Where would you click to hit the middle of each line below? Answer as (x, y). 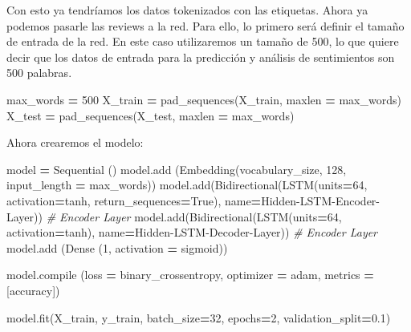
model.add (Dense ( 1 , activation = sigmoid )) (117, 247)
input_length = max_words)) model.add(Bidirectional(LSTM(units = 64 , (187, 185)
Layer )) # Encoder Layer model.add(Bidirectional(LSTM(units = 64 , (174, 216)
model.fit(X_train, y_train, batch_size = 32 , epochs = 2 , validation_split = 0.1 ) (199, 317)
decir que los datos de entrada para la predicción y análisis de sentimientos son (201, 57)
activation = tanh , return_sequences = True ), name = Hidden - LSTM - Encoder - (193, 200)
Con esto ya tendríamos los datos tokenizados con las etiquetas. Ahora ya (187, 10)
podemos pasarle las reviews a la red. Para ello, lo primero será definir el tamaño (205, 25)
